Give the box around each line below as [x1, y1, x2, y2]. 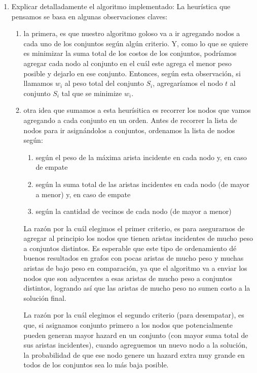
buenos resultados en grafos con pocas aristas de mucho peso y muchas [23, 253, 244, 263]
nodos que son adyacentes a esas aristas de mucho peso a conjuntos [23, 272, 232, 283]
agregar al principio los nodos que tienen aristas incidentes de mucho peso [23, 233, 253, 243]
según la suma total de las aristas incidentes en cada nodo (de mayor [35, 178, 250, 189]
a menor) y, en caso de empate [35, 189, 131, 199]
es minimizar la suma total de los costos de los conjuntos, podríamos [23, 48, 237, 58]
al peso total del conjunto [64, 78, 144, 88]
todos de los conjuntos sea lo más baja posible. [23, 359, 169, 370]
